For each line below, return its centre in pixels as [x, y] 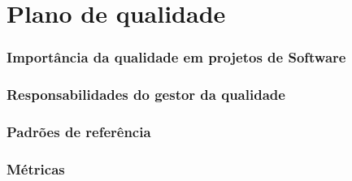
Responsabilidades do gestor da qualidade [146, 95]
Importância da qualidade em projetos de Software [176, 57]
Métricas [36, 168]
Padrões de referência [79, 131]
